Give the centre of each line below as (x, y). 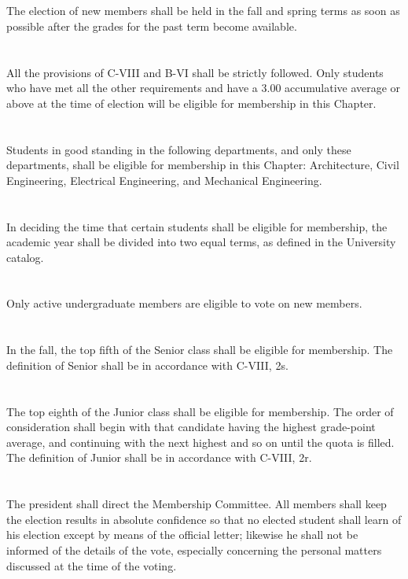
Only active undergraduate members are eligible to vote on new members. (184, 303)
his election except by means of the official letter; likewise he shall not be (182, 535)
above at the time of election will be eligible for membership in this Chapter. (191, 103)
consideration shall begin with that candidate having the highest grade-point (191, 427)
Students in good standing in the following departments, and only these (179, 149)
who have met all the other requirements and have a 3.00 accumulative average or (204, 88)
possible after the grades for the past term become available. (152, 26)
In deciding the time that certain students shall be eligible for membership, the (197, 226)
